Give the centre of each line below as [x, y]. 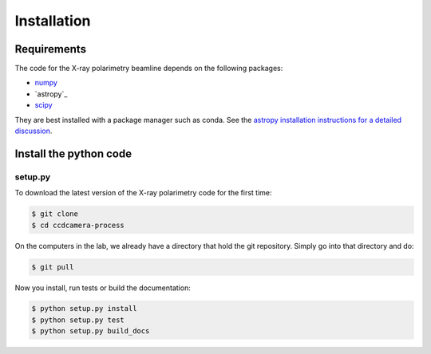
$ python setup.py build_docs [91, 331]
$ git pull [53, 267]
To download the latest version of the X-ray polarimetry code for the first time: [143, 193]
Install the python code [73, 153]
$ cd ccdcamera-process [78, 225]
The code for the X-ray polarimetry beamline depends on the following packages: [149, 69]
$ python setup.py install [84, 309]
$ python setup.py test [78, 320]
